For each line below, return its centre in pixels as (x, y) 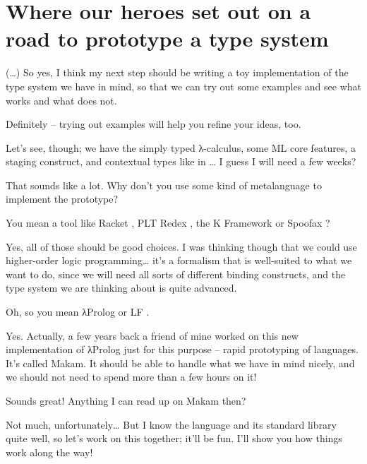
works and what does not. (61, 100)
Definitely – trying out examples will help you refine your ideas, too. (154, 124)
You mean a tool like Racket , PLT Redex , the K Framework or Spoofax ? (168, 223)
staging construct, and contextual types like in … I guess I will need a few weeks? (181, 161)
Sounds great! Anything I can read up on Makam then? (126, 400)
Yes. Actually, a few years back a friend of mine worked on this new (152, 335)
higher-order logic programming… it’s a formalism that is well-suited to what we (179, 260)
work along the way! (49, 452)
